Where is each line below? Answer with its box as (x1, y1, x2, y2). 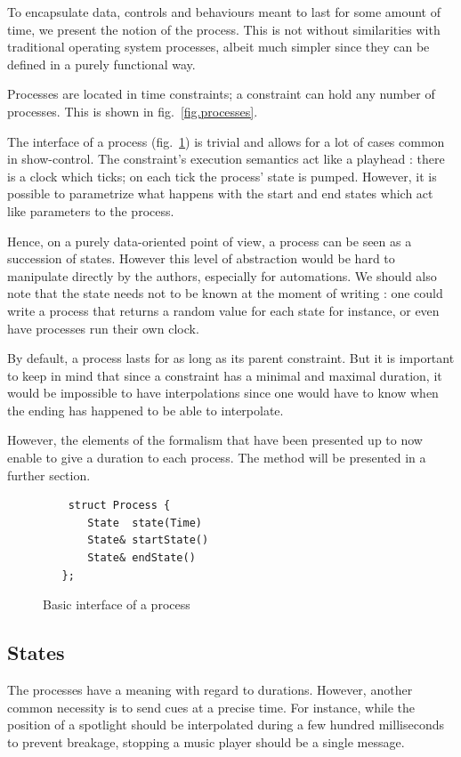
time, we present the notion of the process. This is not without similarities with (7, 20, 441, 38)
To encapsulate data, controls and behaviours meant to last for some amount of (7, 3, 441, 20)
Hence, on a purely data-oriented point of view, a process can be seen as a (7, 231, 412, 250)
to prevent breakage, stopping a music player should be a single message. (7, 732, 405, 751)
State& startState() (87, 534, 209, 547)
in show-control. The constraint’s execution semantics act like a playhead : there (7, 149, 445, 168)
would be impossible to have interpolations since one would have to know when (7, 383, 439, 402)
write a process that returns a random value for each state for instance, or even (7, 301, 440, 319)
